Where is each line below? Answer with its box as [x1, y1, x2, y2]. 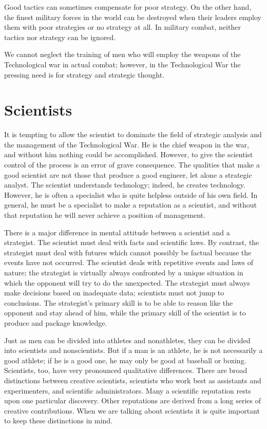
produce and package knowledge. [4, 317, 107, 328]
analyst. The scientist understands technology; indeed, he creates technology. [4, 179, 245, 190]
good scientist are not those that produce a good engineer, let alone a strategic [4, 169, 252, 180]
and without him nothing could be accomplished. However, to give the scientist [4, 149, 253, 160]
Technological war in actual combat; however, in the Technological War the [4, 59, 241, 69]
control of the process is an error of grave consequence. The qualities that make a [4, 159, 260, 170]
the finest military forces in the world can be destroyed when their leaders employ [4, 11, 262, 22]
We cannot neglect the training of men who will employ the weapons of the [4, 49, 241, 60]
